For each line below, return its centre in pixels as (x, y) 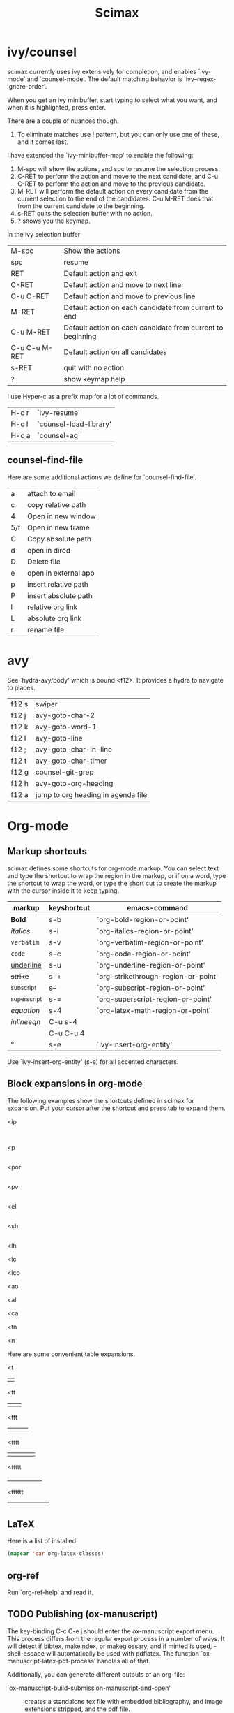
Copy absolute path (60, 539)
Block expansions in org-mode (75, 1084)
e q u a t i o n (25, 1010)
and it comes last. (42, 142)
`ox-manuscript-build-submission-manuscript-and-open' (89, 1688)
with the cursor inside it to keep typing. (63, 890)
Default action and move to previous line (130, 296)
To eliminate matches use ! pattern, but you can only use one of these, (118, 134)
